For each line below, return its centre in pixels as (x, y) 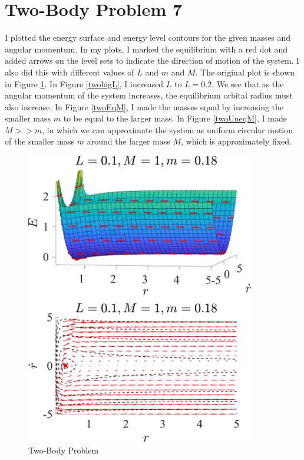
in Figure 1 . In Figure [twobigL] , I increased (84, 83)
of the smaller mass (40, 141)
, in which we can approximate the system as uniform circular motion (168, 129)
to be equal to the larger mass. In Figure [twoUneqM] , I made (175, 118)
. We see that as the (248, 83)
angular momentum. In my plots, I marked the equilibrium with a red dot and (146, 49)
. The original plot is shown (245, 72)
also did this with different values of (70, 72)
